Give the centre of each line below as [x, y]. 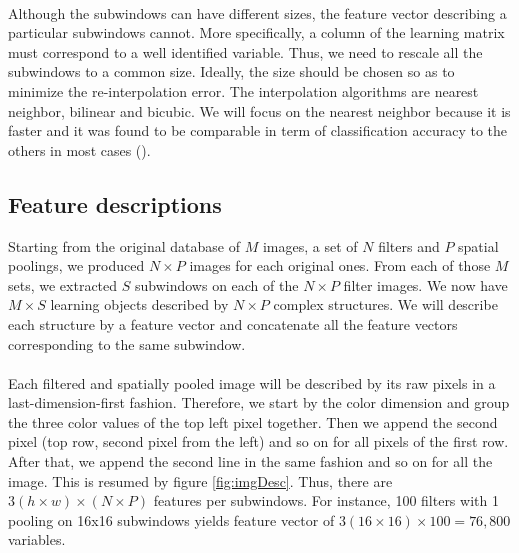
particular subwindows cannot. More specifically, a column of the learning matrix [256, 32]
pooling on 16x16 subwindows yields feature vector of [171, 519]
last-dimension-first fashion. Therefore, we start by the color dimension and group [259, 402]
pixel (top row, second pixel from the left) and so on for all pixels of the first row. [258, 441]
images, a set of [310, 245]
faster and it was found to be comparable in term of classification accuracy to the [257, 130]
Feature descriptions [115, 203]
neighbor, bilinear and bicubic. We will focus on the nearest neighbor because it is [259, 110]
